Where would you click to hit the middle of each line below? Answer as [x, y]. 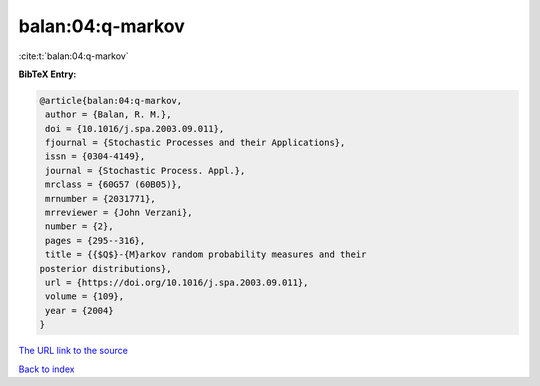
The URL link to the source [73, 351]
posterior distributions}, [105, 268]
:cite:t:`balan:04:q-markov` [73, 56]
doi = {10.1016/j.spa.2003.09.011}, [135, 128]
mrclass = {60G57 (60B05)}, [114, 184]
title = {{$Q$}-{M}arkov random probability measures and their [206, 254]
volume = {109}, [85, 296]
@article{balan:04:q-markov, [111, 100]
